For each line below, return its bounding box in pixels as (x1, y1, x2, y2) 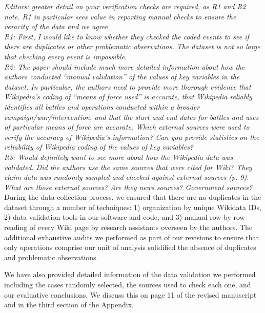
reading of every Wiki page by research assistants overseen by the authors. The (4, 222, 253, 233)
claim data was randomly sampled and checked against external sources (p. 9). (4, 172, 249, 182)
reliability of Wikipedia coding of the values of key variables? (4, 141, 194, 152)
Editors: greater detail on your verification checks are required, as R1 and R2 (4, 1, 246, 11)
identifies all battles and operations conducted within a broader (4, 101, 200, 112)
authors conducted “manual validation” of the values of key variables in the (4, 71, 240, 82)
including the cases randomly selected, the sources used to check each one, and (4, 279, 251, 290)
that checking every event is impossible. (4, 51, 127, 61)
